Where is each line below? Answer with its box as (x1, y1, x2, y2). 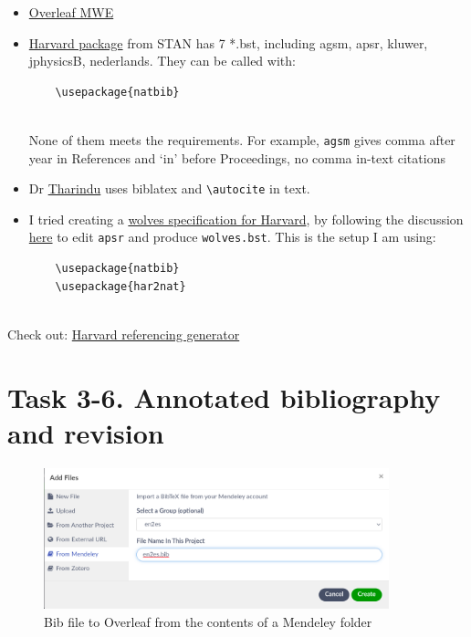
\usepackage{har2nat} (55, 279, 186, 293)
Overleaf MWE (28, 3, 114, 21)
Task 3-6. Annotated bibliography (7, 378, 441, 415)
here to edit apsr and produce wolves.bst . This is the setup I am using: (28, 227, 436, 246)
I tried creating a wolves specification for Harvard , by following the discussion (28, 209, 464, 228)
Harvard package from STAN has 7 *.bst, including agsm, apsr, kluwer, (28, 33, 428, 52)
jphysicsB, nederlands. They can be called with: (28, 51, 296, 70)
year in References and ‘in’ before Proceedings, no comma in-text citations (28, 148, 445, 167)
